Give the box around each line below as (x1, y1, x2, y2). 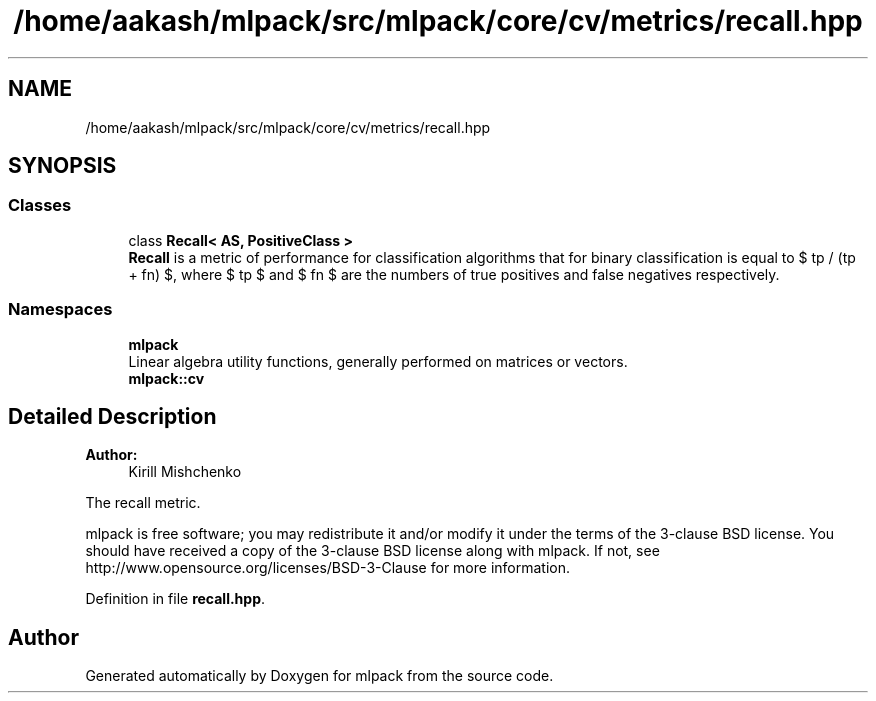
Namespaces (8, 299, 113, 320)
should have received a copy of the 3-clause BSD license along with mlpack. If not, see (85, 542, 660, 560)
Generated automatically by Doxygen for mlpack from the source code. (85, 667, 554, 685)
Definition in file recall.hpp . (85, 590, 266, 608)
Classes (8, 195, 72, 216)
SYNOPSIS (8, 153, 117, 179)
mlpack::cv (128, 369, 205, 387)
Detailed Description (8, 403, 217, 429)
